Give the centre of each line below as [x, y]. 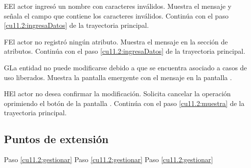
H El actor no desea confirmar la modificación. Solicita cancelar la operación [117, 94]
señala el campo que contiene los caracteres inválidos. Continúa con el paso [116, 15]
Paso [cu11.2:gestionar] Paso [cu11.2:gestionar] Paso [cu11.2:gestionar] [109, 159]
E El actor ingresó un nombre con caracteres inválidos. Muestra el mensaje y [118, 6]
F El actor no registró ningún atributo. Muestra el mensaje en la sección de [116, 41]
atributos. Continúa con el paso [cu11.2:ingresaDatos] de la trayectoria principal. [125, 51]
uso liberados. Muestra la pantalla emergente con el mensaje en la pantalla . [118, 77]
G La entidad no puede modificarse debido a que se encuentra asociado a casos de [125, 67]
